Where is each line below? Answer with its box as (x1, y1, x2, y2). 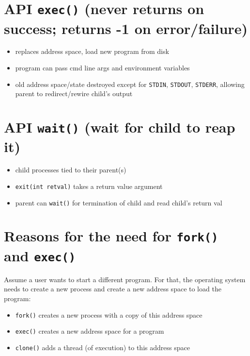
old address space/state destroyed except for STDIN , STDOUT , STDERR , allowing (15, 79, 245, 89)
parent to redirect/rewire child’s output (15, 88, 133, 99)
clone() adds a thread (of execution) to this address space (15, 342, 190, 352)
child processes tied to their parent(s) (15, 165, 126, 175)
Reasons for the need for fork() (4, 226, 219, 246)
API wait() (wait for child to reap (4, 117, 235, 137)
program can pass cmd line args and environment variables (15, 63, 190, 73)
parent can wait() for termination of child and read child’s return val (15, 197, 222, 207)
